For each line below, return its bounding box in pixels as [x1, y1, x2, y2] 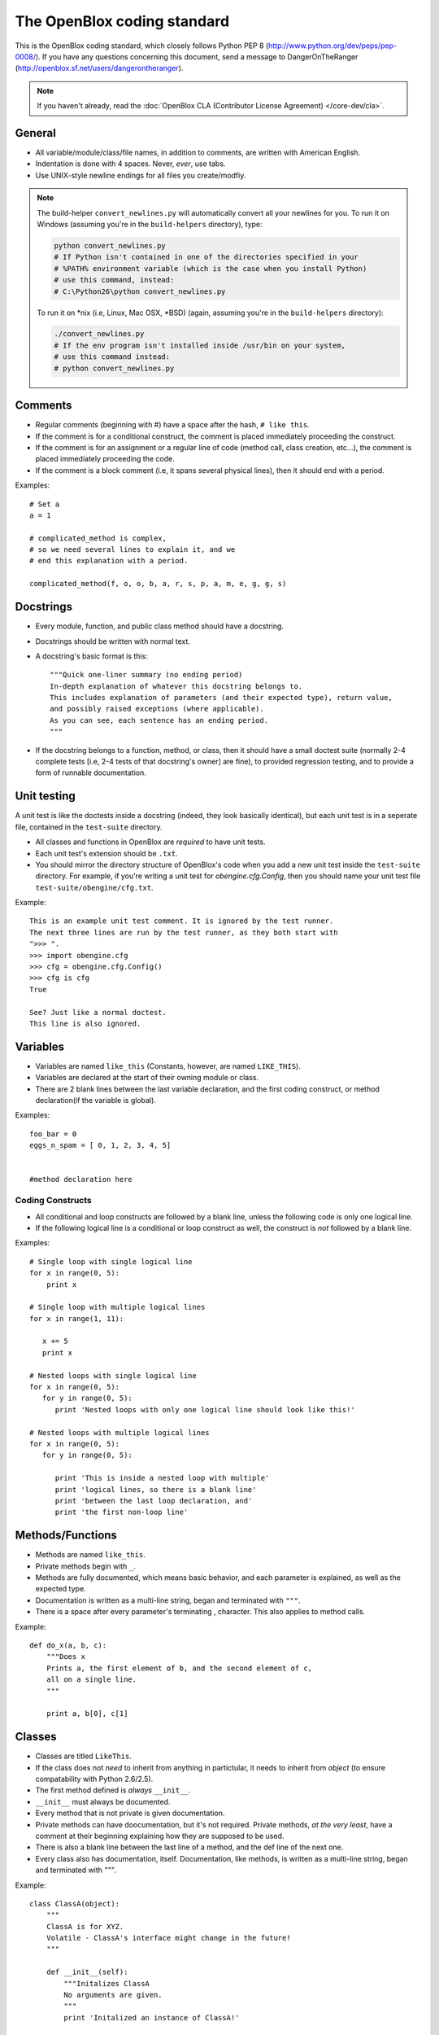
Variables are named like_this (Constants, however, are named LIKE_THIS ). [35, 1061, 301, 1070]
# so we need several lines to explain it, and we [29, 545, 236, 554]
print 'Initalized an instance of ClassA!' [63, 2013, 240, 2022]
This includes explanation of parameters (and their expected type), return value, [50, 693, 393, 702]
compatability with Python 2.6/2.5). [35, 1774, 154, 1783]
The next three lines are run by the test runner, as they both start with [29, 928, 338, 937]
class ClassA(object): [29, 1899, 120, 1908]
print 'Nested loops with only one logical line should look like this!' [54, 1405, 355, 1414]
